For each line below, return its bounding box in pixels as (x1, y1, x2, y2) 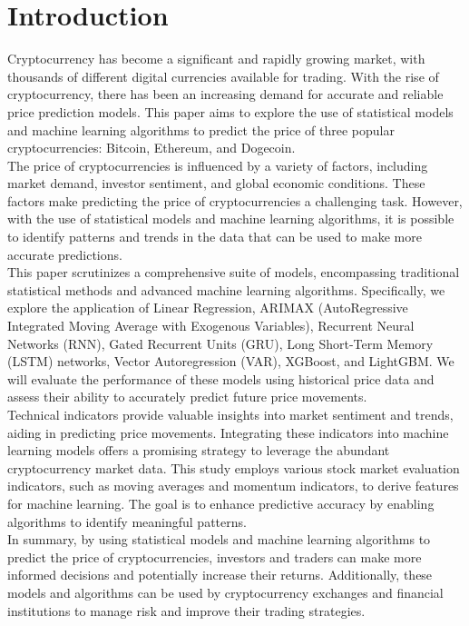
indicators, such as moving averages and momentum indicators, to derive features (7, 476, 459, 495)
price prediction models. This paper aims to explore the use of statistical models (7, 102, 454, 121)
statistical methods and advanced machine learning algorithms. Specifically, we (7, 280, 445, 299)
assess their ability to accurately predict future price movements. (7, 387, 367, 406)
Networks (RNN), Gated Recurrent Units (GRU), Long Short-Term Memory (7, 333, 434, 353)
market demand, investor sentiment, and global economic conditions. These (7, 174, 425, 193)
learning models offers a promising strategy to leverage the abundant (7, 441, 390, 460)
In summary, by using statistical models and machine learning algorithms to (7, 530, 431, 549)
